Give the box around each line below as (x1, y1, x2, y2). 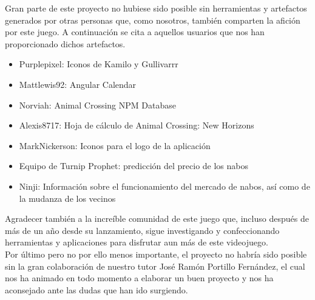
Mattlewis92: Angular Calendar (19, 78, 137, 90)
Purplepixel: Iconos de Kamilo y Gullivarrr (19, 58, 178, 70)
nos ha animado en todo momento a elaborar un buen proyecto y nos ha (5, 272, 274, 284)
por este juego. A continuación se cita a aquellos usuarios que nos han (5, 25, 265, 38)
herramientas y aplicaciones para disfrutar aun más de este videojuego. (5, 236, 268, 248)
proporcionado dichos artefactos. (5, 37, 126, 50)
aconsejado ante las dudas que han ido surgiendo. (5, 283, 188, 296)
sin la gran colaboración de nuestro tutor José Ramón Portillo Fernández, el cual (5, 259, 305, 272)
